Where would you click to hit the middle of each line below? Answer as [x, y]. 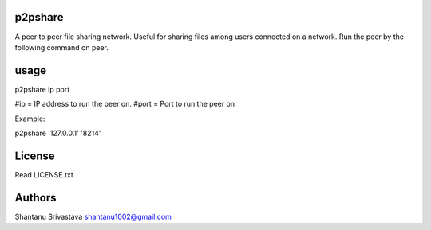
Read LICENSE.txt [44, 174]
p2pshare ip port [42, 89]
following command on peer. [62, 47]
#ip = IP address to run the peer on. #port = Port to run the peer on [125, 104]
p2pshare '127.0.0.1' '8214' [58, 133]
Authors [36, 198]
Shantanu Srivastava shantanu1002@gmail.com [93, 216]
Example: [30, 119]
